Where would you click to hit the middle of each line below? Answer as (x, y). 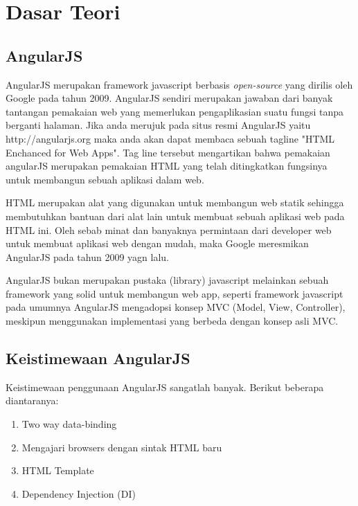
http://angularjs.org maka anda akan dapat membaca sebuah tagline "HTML (170, 138)
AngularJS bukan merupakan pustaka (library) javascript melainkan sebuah (167, 280)
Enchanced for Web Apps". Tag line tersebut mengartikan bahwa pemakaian (168, 152)
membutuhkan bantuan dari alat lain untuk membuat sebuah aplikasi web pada (175, 216)
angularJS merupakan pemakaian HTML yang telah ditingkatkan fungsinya (167, 166)
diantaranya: (32, 400)
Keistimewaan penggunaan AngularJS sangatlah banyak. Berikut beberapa (165, 387)
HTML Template (58, 470)
